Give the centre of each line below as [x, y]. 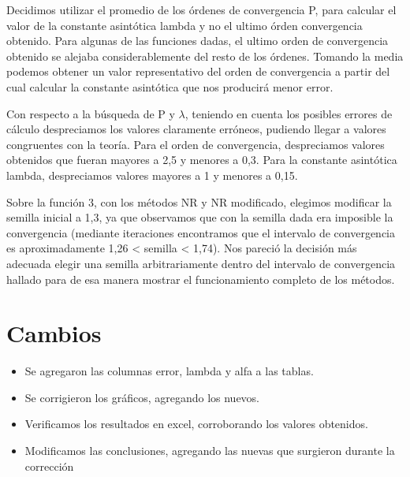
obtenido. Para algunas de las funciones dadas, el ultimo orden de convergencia [198, 41]
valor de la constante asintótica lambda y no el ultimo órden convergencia [184, 25]
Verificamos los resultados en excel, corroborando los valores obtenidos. [196, 424]
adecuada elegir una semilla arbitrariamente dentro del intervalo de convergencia [201, 263]
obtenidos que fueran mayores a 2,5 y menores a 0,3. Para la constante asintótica [202, 160]
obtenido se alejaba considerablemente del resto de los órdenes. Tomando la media [205, 56]
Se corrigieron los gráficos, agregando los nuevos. [142, 397]
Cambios [54, 333]
